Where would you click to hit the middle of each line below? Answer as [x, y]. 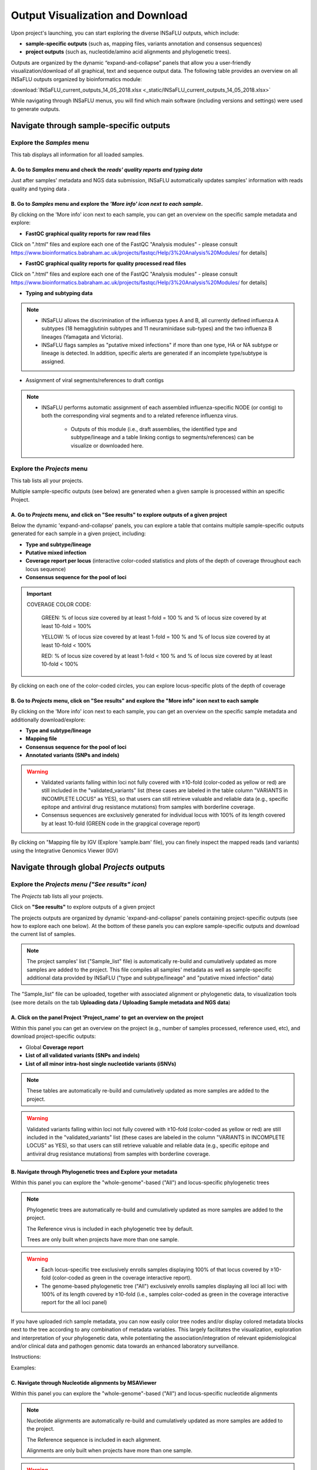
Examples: [23, 1368]
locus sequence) [46, 569]
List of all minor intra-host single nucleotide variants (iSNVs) [101, 1064]
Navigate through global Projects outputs [88, 867]
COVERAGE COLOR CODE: [59, 604]
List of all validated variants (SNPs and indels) [83, 1055]
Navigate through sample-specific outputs [90, 126]
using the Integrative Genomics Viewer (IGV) [65, 850]
